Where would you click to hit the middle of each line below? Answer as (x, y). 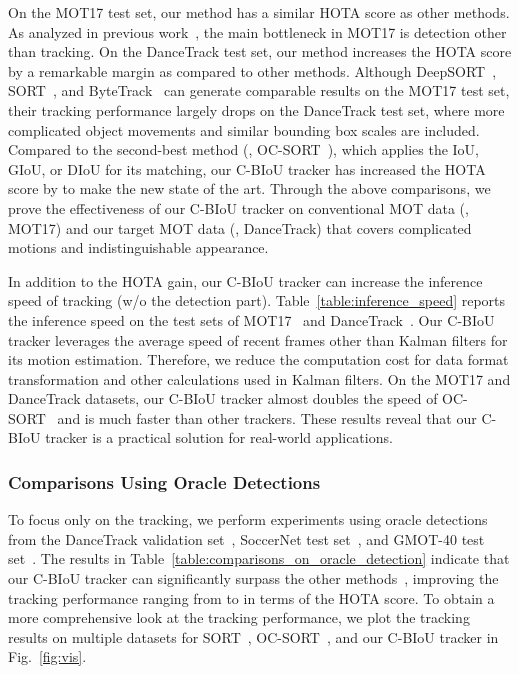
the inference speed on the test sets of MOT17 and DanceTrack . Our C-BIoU (251, 319)
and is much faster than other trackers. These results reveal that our (267, 417)
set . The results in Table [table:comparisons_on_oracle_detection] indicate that (259, 558)
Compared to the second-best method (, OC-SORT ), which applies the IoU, (244, 149)
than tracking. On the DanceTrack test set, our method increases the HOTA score (260, 51)
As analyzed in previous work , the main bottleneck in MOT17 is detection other (257, 31)
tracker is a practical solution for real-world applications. (219, 437)
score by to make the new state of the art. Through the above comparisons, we (249, 188)
